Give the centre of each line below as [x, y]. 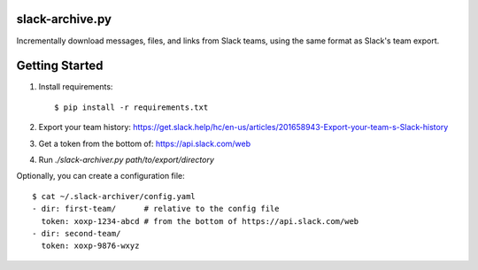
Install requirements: [76, 87]
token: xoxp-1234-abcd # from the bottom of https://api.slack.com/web [200, 221]
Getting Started [60, 66]
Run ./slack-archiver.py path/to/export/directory [126, 159]
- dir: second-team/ [77, 233]
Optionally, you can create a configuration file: [100, 176]
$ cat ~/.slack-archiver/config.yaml [114, 196]
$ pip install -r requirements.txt [131, 107]
